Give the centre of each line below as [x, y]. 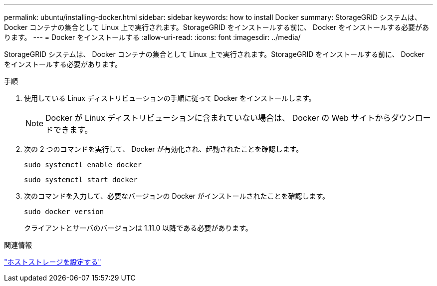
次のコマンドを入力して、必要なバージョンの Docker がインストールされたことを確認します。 [177, 196]
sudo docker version [64, 212]
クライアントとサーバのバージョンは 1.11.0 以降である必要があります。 [138, 228]
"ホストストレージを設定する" [53, 262]
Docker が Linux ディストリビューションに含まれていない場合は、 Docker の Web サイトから [218, 118]
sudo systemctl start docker [81, 180]
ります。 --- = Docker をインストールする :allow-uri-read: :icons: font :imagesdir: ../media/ [152, 37]
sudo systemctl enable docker [83, 165]
